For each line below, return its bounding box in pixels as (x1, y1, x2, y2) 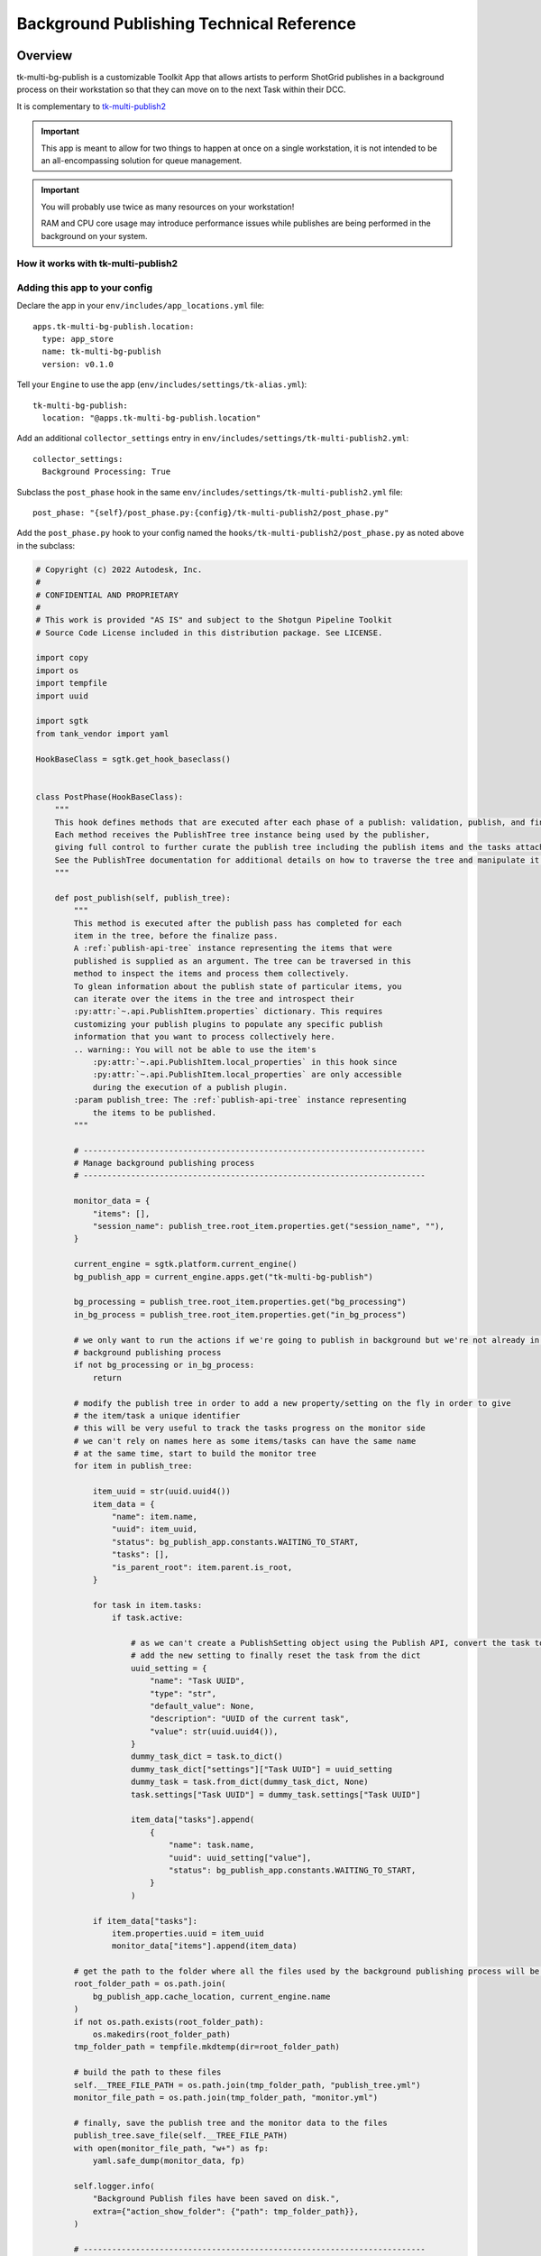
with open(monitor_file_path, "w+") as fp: (73, 2143, 270, 2153)
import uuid (35, 690, 89, 701)
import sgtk (35, 716, 89, 726)
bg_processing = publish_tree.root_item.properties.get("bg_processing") (73, 1297, 408, 1308)
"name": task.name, (168, 1840, 255, 1850)
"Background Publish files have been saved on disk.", (92, 2194, 341, 2204)
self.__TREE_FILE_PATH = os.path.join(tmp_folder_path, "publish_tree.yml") (73, 2080, 421, 2090)
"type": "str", (149, 1688, 216, 1698)
